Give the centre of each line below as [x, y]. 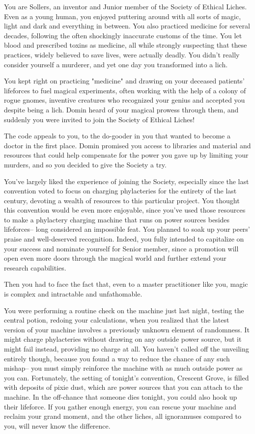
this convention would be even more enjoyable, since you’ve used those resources [125, 210]
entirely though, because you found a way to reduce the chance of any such [117, 358]
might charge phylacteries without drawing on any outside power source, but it [123, 339]
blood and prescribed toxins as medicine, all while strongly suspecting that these [126, 45]
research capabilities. [35, 267]
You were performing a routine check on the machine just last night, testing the [124, 310]
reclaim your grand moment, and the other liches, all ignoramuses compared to [123, 416]
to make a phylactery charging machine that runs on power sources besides [117, 219]
